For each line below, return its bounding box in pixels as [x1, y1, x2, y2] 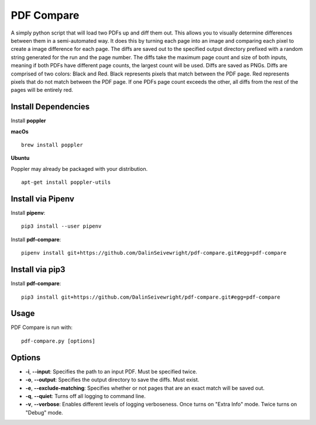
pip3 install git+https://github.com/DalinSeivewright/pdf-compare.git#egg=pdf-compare [21, 293, 281, 300]
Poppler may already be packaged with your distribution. [11, 165, 148, 172]
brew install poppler [21, 141, 83, 148]
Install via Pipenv [11, 194, 74, 204]
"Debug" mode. [25, 409, 64, 416]
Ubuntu [11, 155, 30, 162]
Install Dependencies [11, 102, 90, 112]
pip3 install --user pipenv [21, 223, 102, 229]
